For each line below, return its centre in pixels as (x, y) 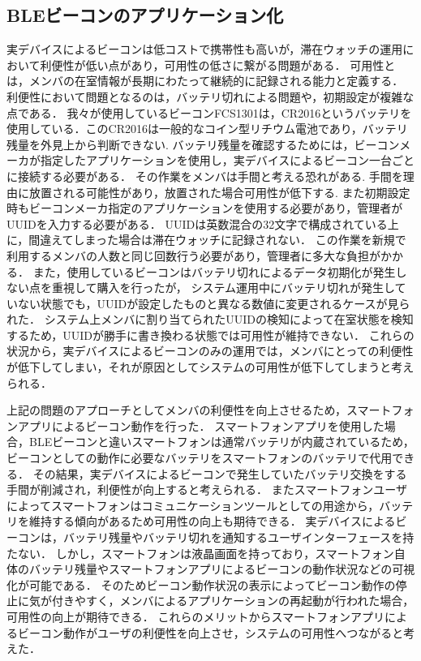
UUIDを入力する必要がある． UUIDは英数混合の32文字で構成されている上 (203, 223)
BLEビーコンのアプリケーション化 (145, 15)
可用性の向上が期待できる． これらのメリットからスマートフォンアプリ (195, 616)
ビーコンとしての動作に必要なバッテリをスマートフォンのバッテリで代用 (200, 458)
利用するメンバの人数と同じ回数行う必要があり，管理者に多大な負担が (194, 255)
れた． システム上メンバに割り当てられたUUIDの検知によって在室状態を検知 (210, 319)
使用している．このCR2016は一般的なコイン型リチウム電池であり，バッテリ (207, 129)
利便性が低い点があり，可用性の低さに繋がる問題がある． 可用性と (218, 64)
